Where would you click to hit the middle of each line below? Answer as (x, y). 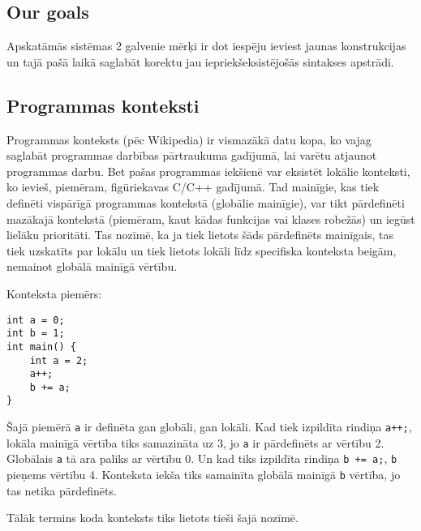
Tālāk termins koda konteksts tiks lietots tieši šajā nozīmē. (153, 518)
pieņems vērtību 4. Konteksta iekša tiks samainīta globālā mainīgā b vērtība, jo (204, 475)
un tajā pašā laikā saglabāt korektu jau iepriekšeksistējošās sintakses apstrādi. (200, 61)
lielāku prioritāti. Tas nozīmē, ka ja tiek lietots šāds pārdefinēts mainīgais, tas (200, 235)
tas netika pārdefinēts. (62, 490)
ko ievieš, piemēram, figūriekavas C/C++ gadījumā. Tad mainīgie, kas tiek (193, 187)
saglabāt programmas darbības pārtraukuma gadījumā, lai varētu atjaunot (192, 155)
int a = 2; (59, 360)
